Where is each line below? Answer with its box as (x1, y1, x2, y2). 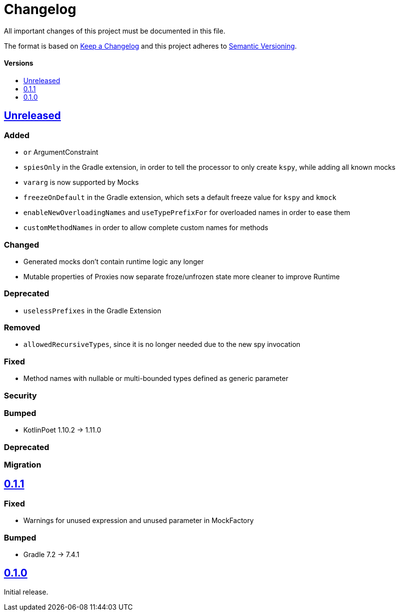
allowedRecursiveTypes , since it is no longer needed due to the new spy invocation (23, 340, 301, 349)
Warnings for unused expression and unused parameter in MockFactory (23, 516, 254, 525)
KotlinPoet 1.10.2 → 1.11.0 (23, 426, 101, 434)
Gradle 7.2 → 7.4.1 (23, 550, 79, 559)
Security (4, 390, 37, 400)
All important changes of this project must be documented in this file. (4, 26, 225, 35)
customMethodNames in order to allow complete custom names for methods (23, 223, 269, 232)
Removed (4, 323, 40, 333)
